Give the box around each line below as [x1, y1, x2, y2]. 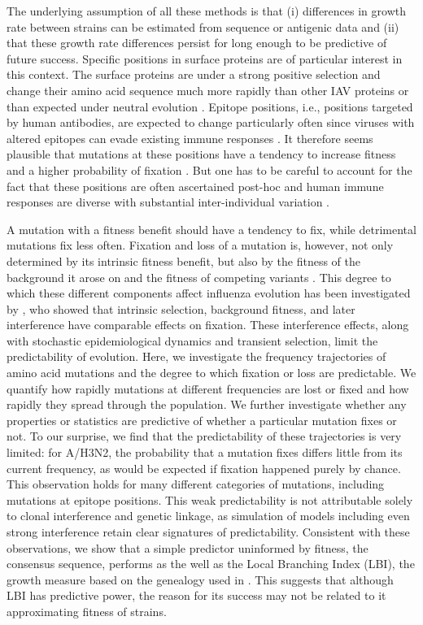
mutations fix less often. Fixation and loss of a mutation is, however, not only [7, 237, 394, 254]
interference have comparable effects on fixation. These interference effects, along [7, 316, 409, 333]
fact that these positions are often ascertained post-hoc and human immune [7, 177, 384, 194]
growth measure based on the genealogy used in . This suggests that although [7, 571, 394, 588]
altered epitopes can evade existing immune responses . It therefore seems [7, 129, 373, 146]
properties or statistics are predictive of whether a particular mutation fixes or [7, 411, 397, 428]
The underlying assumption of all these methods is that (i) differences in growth [7, 2, 406, 19]
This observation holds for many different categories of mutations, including [7, 475, 385, 493]
